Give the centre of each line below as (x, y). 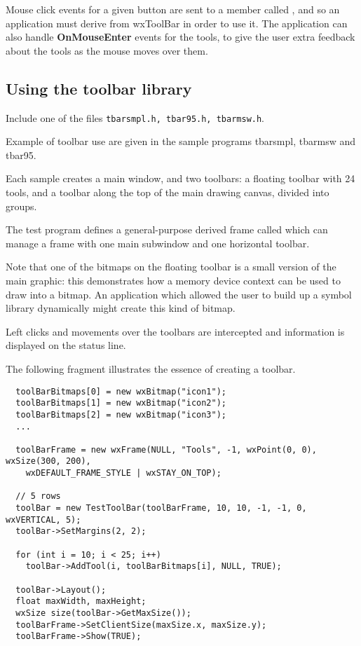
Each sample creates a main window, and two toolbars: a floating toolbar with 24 (180, 178)
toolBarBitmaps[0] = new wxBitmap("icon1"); (121, 391)
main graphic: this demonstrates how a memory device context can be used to (173, 280)
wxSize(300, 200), (48, 461)
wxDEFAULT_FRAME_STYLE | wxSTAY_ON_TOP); (123, 473)
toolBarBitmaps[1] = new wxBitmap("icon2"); (121, 403)
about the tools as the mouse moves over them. (107, 50)
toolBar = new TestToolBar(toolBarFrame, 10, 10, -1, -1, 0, (161, 508)
